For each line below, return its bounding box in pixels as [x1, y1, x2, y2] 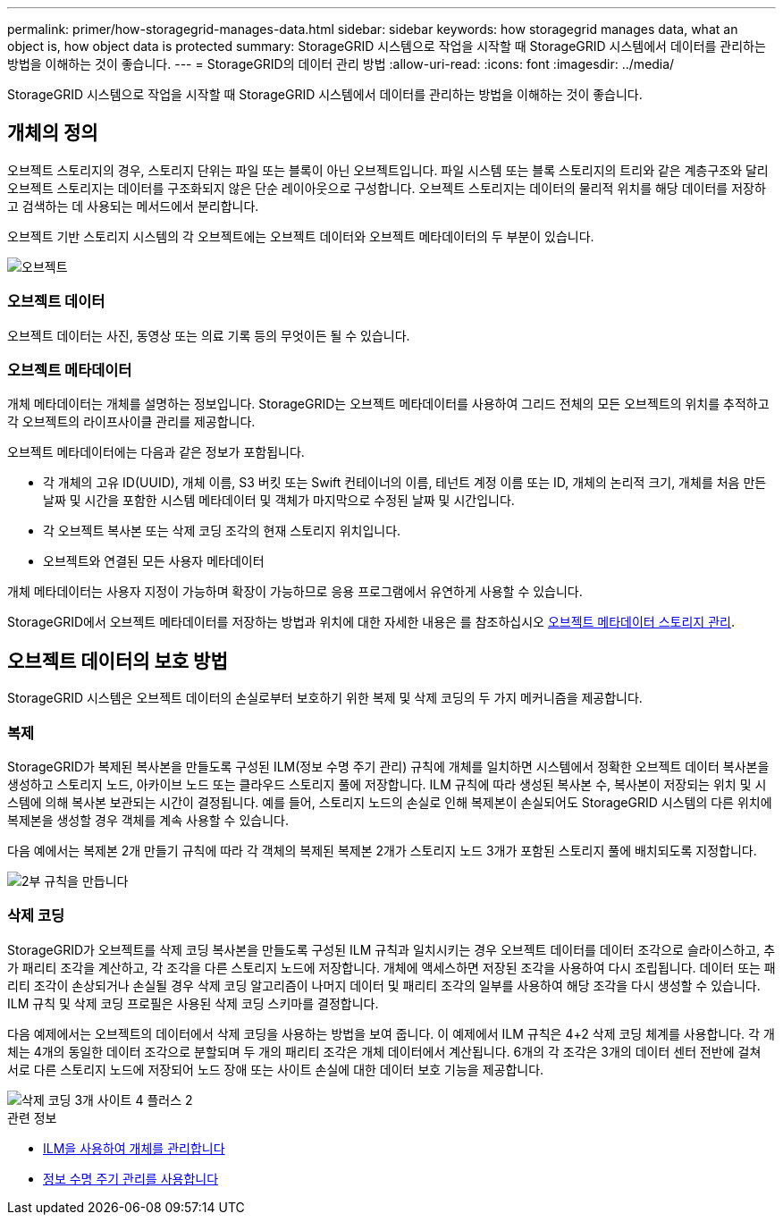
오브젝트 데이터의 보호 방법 [7, 649, 228, 672]
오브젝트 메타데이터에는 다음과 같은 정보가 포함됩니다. [7, 444, 305, 460]
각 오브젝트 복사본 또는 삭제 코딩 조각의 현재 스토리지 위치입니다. [43, 523, 401, 539]
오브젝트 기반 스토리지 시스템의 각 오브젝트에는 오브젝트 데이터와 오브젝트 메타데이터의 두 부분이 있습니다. [7, 228, 594, 244]
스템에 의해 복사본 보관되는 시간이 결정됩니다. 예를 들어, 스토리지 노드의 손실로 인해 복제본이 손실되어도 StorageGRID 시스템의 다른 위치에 [7, 794, 772, 810]
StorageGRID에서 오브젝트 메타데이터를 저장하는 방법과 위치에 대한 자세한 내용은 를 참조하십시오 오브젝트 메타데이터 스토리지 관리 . [7, 614, 735, 630]
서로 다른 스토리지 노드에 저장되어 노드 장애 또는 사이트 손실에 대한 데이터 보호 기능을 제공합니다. [7, 1061, 544, 1077]
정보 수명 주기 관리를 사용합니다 [43, 1170, 219, 1186]
